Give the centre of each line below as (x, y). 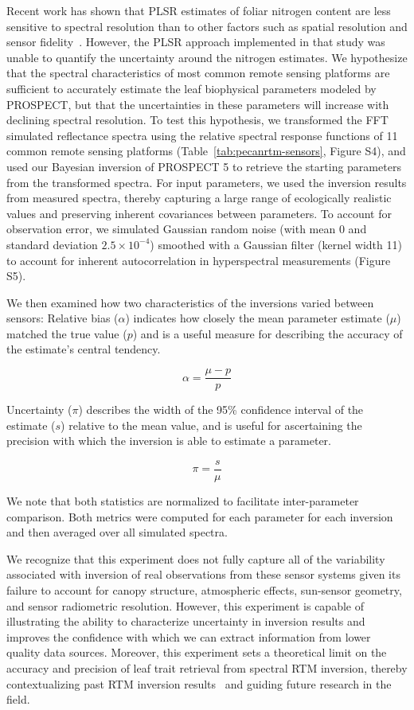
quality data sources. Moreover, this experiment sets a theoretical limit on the (197, 652)
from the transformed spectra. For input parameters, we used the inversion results (207, 182)
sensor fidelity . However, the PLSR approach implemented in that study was (196, 42)
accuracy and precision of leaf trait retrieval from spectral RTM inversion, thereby (207, 667)
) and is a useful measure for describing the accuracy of (268, 333)
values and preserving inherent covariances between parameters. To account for (199, 213)
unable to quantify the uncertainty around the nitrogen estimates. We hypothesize (207, 57)
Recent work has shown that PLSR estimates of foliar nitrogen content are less (199, 10)
